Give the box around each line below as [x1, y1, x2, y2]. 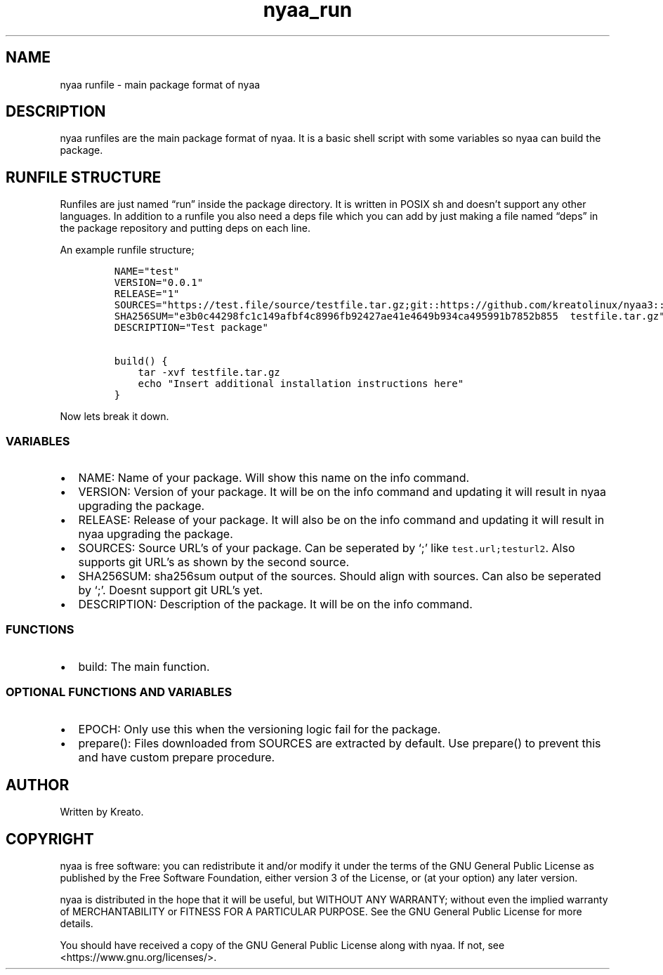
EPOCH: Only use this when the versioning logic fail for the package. [78, 721, 441, 736]
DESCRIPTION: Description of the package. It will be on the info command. [78, 597, 473, 612]
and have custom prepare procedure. [78, 750, 275, 764]
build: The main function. [78, 659, 210, 674]
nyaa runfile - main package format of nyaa [60, 78, 261, 91]
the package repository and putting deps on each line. [60, 222, 310, 235]
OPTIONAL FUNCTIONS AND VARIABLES [6, 685, 232, 700]
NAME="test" [114, 266, 180, 277]
